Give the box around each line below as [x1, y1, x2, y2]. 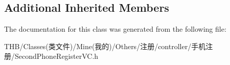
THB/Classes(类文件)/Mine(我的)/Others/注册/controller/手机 [4, 40, 206, 51]
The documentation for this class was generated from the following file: [4, 24, 226, 34]
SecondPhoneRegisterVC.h [14, 51, 99, 61]
